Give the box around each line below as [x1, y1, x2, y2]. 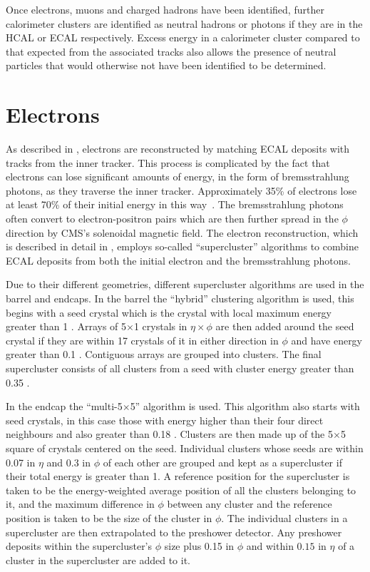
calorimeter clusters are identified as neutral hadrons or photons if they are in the [6, 16, 363, 31]
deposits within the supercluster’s [6, 538, 153, 553]
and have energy [291, 332, 363, 347]
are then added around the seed [215, 319, 354, 334]
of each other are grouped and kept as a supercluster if [103, 454, 342, 469]
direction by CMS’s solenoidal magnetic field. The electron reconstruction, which [6, 225, 359, 240]
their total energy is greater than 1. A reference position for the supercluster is [6, 469, 350, 484]
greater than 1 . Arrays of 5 [6, 319, 127, 334]
